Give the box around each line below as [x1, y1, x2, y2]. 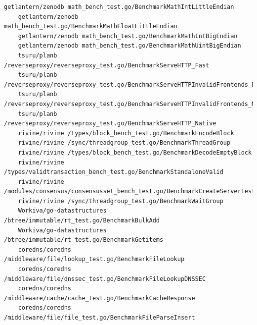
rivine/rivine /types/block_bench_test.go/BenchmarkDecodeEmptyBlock [18, 149, 252, 156]
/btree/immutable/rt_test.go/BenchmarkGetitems [4, 236, 164, 244]
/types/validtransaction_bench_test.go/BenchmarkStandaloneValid [4, 168, 223, 176]
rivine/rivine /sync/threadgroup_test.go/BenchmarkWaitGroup [18, 197, 223, 205]
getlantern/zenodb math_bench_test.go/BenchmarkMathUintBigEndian [18, 42, 241, 50]
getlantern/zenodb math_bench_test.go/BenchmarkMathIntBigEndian [18, 32, 238, 40]
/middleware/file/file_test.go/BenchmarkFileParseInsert [4, 314, 195, 321]
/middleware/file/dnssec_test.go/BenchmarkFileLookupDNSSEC [4, 275, 206, 282]
